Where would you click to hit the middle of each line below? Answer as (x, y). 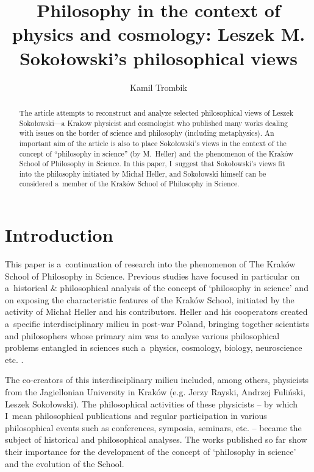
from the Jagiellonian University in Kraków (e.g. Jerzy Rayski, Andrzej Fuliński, (155, 392)
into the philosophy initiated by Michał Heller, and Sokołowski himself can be (143, 173)
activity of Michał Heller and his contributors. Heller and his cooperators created (156, 312)
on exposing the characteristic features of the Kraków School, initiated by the (150, 299)
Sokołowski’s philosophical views (159, 58)
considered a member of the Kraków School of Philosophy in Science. (129, 184)
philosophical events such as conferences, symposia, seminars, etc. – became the (153, 427)
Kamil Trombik (159, 87)
